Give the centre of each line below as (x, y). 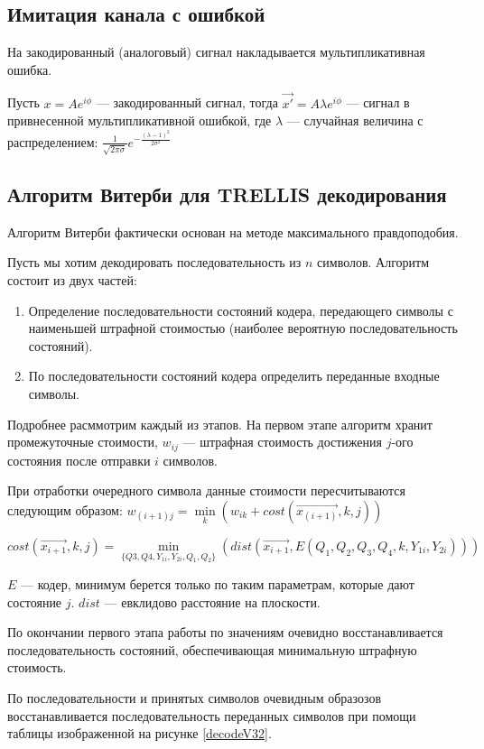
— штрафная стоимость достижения (282, 442)
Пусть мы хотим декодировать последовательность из (154, 262)
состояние (35, 601)
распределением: (53, 141)
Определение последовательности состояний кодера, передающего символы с (241, 310)
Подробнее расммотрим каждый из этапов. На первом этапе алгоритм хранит (220, 424)
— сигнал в (378, 102)
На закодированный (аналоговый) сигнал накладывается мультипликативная (216, 52)
